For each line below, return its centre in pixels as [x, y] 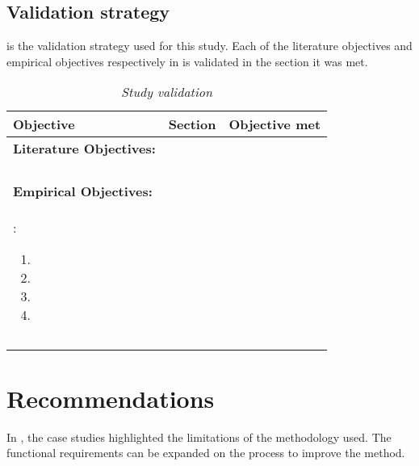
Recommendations [111, 398]
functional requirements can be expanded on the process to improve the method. [206, 453]
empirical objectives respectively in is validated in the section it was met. [187, 61]
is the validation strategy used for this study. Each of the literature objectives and [209, 46]
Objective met [275, 124]
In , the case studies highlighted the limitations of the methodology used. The [199, 437]
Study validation [167, 92]
